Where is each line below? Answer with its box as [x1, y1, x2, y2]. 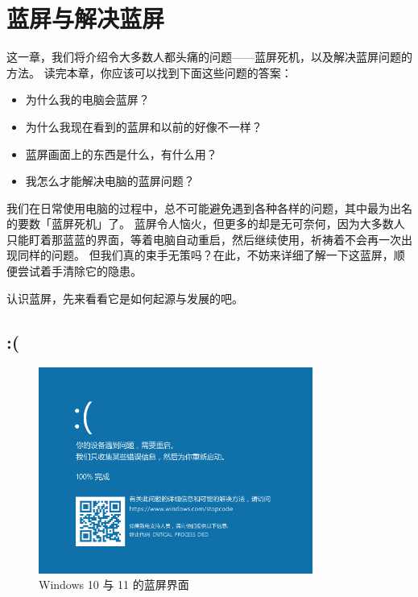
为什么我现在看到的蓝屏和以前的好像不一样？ [25, 118, 263, 135]
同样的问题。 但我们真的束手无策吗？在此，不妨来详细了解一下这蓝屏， [17, 247, 394, 263]
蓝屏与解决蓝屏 [6, 2, 165, 35]
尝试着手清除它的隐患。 [17, 263, 142, 280]
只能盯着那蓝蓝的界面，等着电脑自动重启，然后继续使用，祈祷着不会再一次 [6, 230, 401, 247]
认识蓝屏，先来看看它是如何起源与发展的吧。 [6, 289, 243, 306]
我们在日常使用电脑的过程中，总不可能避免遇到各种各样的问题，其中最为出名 [6, 199, 412, 216]
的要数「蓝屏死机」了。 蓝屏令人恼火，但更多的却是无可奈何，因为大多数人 [6, 215, 405, 232]
